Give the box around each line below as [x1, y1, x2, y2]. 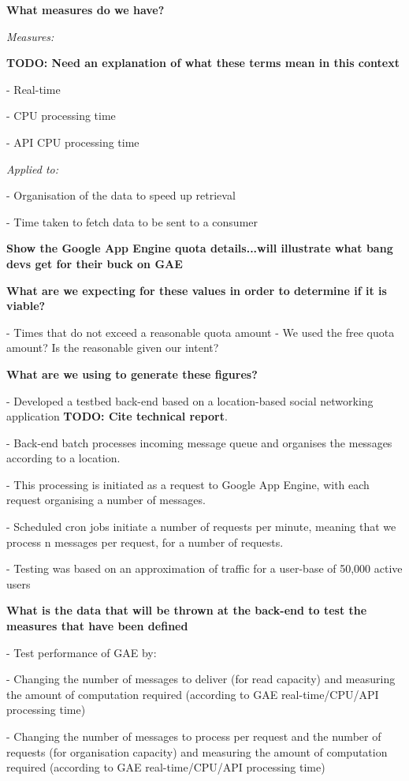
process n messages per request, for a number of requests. [6, 533, 284, 550]
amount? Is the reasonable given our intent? [6, 339, 219, 356]
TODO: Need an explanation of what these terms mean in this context [6, 54, 400, 71]
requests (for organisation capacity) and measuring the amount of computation [6, 743, 388, 760]
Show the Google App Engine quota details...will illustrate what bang [6, 240, 393, 256]
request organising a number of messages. [6, 491, 206, 508]
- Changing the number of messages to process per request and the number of [6, 728, 381, 744]
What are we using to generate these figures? [6, 365, 258, 382]
